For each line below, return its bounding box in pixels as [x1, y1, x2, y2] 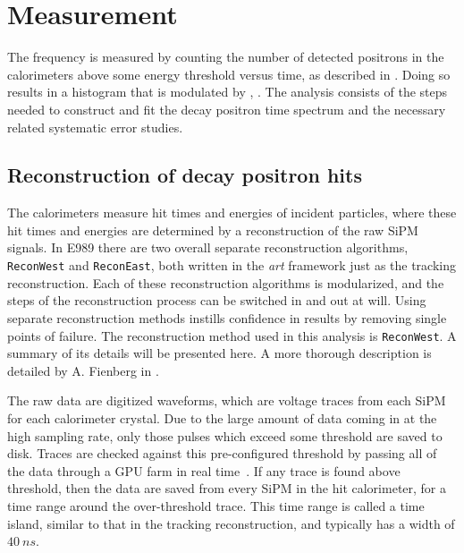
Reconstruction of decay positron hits [7, 161, 362, 189]
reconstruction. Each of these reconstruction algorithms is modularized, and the [7, 273, 444, 292]
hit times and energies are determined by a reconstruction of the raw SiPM [7, 220, 418, 239]
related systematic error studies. [7, 117, 183, 136]
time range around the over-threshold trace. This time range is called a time [7, 496, 425, 515]
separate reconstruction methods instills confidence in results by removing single [7, 308, 447, 327]
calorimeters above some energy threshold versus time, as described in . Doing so [7, 64, 451, 83]
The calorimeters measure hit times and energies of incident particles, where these [7, 203, 457, 222]
